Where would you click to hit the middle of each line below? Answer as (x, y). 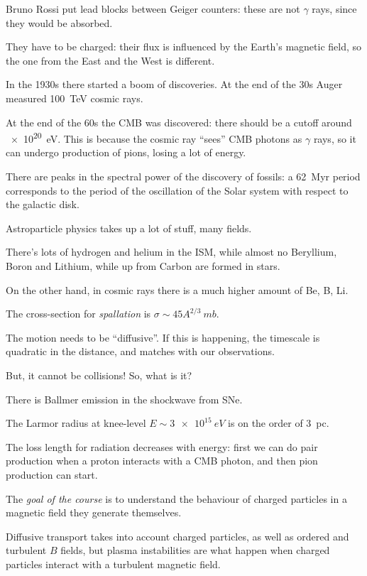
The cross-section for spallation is (78, 314)
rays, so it (335, 138)
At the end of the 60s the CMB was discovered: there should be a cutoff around (179, 122)
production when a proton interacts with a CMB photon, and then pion (162, 461)
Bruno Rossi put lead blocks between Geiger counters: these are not (153, 9)
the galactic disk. (43, 204)
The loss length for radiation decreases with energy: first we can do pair (162, 446)
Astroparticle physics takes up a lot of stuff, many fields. (129, 228)
